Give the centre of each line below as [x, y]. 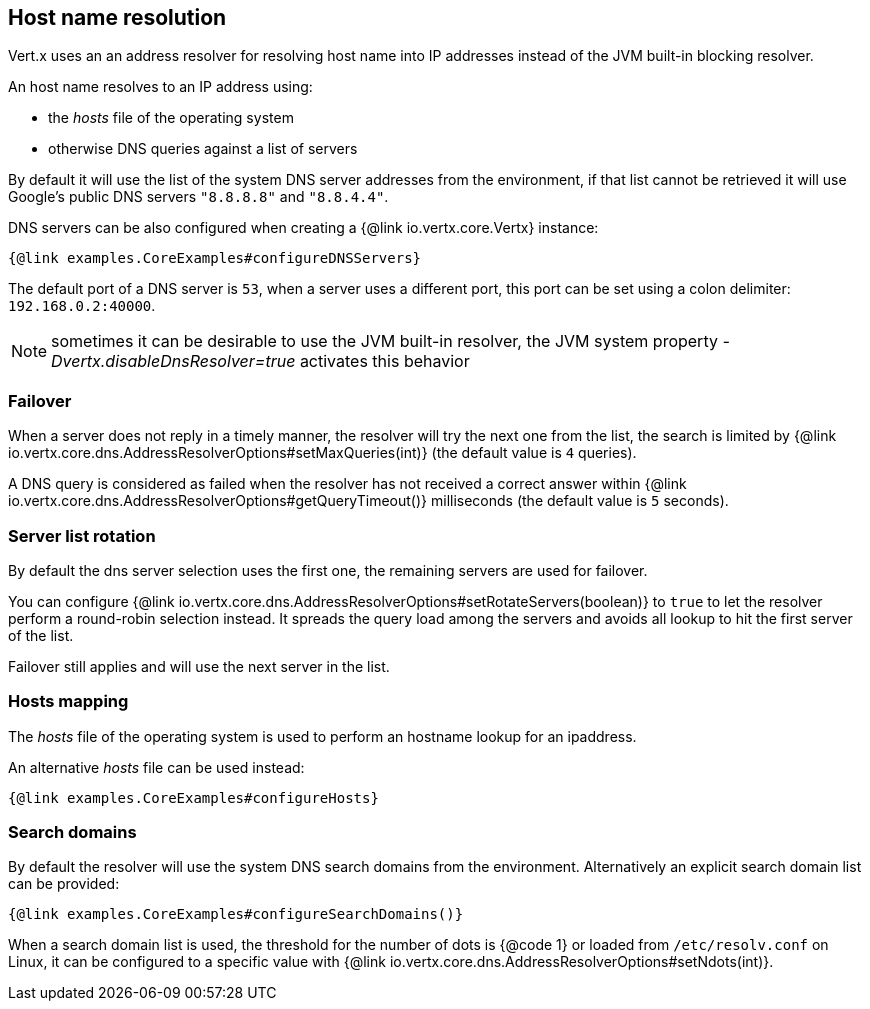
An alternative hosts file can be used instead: [156, 767]
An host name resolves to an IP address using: [160, 87]
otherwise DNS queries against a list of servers [203, 149]
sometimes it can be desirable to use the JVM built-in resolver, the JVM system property [384, 341]
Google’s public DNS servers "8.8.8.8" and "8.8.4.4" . [198, 197]
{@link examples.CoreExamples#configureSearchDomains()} [236, 914]
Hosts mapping [68, 701]
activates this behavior [384, 361]
